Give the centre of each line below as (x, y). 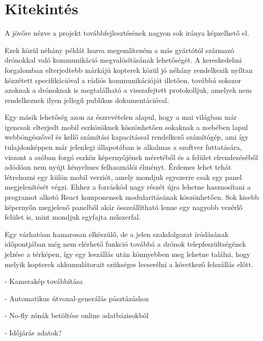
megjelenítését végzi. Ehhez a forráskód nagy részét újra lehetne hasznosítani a (128, 187)
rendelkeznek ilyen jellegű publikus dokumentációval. (87, 100)
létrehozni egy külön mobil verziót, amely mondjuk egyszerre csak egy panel (123, 177)
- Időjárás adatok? (33, 332)
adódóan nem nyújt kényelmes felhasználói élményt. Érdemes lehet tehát (118, 167)
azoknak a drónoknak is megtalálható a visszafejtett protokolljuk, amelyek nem (128, 90)
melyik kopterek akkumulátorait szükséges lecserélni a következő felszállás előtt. (129, 264)
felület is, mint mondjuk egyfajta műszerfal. (73, 217)
